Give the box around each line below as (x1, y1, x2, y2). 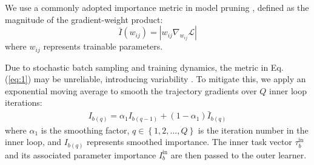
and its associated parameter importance (5, 148, 156, 161)
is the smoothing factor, (41, 123, 130, 136)
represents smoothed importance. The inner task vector (87, 135, 292, 148)
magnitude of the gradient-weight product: (5, 13, 163, 25)
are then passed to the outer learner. (170, 148, 307, 161)
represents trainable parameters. (43, 40, 163, 53)
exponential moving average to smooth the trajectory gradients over (5, 84, 257, 97)
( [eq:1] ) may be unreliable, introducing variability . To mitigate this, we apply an (5, 73, 306, 85)
